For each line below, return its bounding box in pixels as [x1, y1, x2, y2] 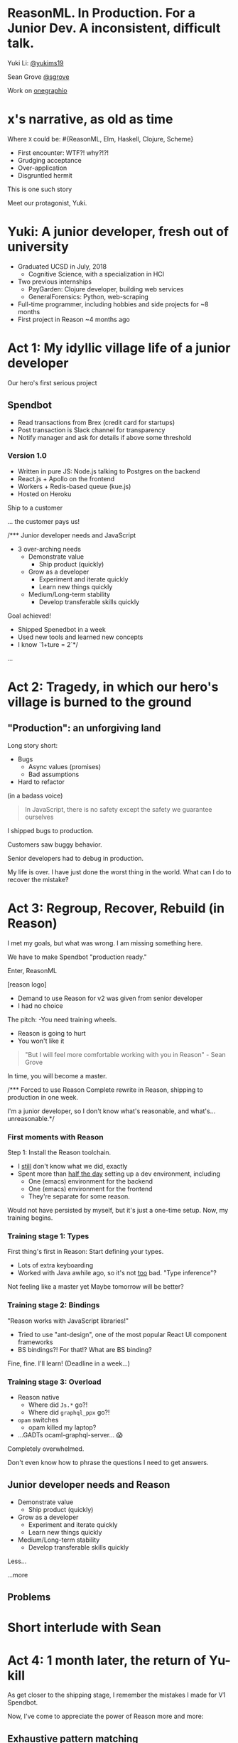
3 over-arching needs [17, 545, 82, 553]
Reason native [17, 1393, 60, 1401]
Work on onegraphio [7, 86, 67, 95]
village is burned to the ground [7, 694, 192, 710]
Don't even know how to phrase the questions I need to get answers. [7, 1458, 209, 1466]
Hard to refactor [17, 777, 65, 786]
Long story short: [7, 741, 58, 749]
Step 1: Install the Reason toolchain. [7, 1148, 112, 1157]
